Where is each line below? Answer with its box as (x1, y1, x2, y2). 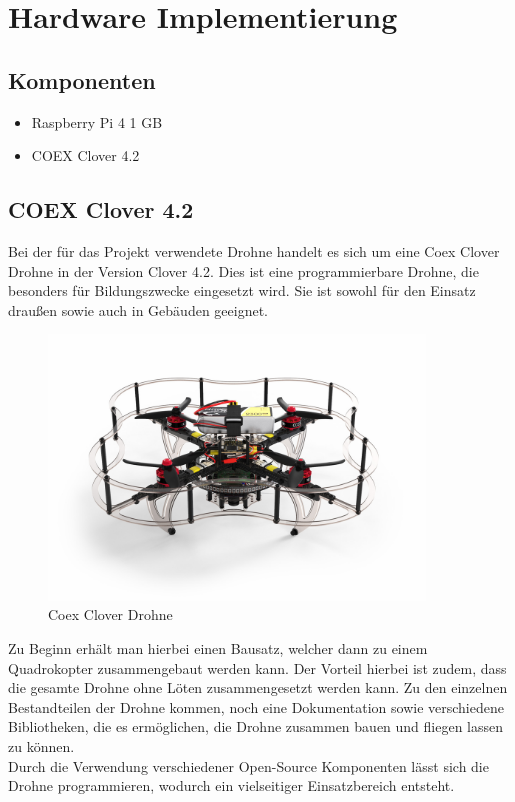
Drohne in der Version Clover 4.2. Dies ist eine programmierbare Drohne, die (8, 260, 479, 281)
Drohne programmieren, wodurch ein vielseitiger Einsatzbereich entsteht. (8, 775, 455, 796)
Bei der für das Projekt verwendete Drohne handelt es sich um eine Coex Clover (8, 240, 500, 261)
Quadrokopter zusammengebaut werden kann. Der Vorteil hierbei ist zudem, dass (8, 657, 507, 678)
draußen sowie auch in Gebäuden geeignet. (8, 299, 268, 320)
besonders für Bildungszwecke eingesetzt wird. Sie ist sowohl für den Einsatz (8, 280, 476, 301)
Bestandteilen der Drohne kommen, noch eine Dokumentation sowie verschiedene (8, 696, 504, 717)
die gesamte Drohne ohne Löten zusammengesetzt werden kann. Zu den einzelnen (8, 677, 508, 698)
